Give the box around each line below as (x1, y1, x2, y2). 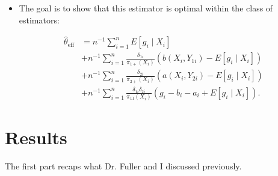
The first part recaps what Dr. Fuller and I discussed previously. (5, 160, 242, 172)
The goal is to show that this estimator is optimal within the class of (19, 2, 273, 14)
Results (5, 125, 67, 150)
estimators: (19, 13, 60, 26)
